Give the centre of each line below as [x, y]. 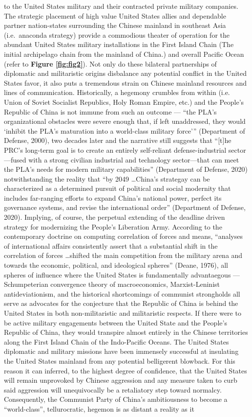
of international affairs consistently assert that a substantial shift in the [111, 245]
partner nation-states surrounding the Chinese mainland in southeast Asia [115, 25]
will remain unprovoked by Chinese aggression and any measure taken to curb [121, 380]
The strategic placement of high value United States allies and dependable [115, 15]
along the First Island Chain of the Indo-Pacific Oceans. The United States [116, 341]
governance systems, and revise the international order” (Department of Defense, [125, 207]
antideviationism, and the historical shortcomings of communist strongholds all [122, 293]
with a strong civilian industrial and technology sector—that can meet [134, 159]
